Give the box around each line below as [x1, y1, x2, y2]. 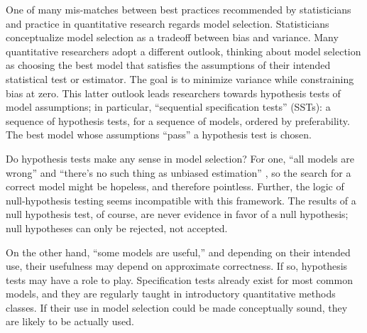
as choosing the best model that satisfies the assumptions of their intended [6, 58, 331, 72]
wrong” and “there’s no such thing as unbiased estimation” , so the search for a [6, 165, 351, 180]
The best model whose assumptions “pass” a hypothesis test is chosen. [6, 127, 312, 142]
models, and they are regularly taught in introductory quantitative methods [6, 286, 336, 301]
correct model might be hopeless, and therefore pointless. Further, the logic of [6, 179, 344, 194]
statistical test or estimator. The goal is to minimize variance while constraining [6, 71, 354, 86]
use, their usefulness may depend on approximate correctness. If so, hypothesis [6, 258, 348, 273]
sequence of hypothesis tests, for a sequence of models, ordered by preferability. [6, 113, 350, 128]
